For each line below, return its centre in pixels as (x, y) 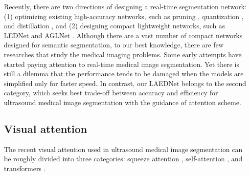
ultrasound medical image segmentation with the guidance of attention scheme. (123, 102)
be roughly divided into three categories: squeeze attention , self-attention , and (123, 159)
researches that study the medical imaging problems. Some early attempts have (123, 54)
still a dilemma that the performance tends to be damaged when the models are (124, 74)
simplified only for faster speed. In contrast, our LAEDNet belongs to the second (125, 83)
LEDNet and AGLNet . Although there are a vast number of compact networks (123, 35)
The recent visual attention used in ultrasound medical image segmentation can (123, 149)
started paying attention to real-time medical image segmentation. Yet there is (122, 64)
